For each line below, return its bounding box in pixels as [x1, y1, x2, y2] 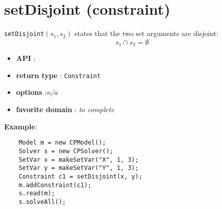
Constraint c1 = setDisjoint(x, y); [18, 172, 143, 180]
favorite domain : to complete [16, 104, 114, 115]
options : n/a [16, 87, 58, 97]
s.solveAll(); [18, 198, 66, 205]
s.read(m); [18, 190, 55, 197]
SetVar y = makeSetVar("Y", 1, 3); [18, 164, 139, 172]
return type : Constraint [16, 69, 101, 80]
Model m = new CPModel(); [18, 139, 106, 147]
